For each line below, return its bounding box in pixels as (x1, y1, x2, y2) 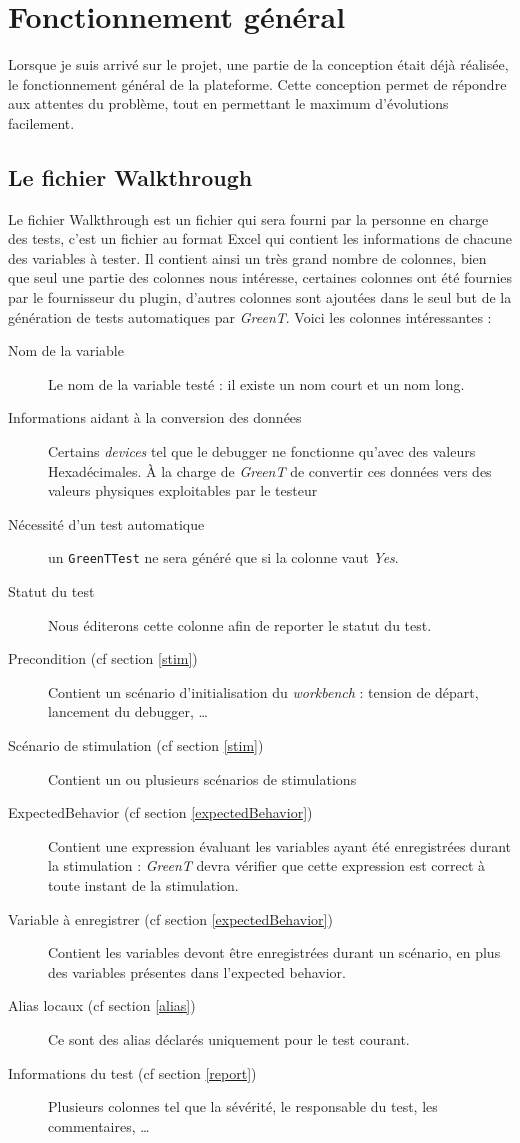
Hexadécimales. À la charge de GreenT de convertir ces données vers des (48, 460, 492, 481)
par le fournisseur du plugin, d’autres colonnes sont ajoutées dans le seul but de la (8, 287, 512, 308)
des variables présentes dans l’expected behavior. (48, 961, 346, 982)
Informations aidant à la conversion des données (8, 407, 302, 428)
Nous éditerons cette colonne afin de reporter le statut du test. (48, 614, 432, 635)
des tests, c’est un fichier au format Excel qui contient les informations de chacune (8, 228, 512, 249)
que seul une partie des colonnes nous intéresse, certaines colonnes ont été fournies (8, 267, 513, 288)
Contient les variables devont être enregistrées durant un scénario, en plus (48, 942, 501, 963)
